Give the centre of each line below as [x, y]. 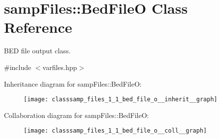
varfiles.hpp [60, 67]
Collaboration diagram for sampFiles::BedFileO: [77, 115]
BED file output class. [37, 51]
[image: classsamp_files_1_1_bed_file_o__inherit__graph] [121, 100]
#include [18, 67]
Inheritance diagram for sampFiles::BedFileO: [73, 83]
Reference [38, 27]
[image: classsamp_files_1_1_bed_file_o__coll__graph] [115, 131]
